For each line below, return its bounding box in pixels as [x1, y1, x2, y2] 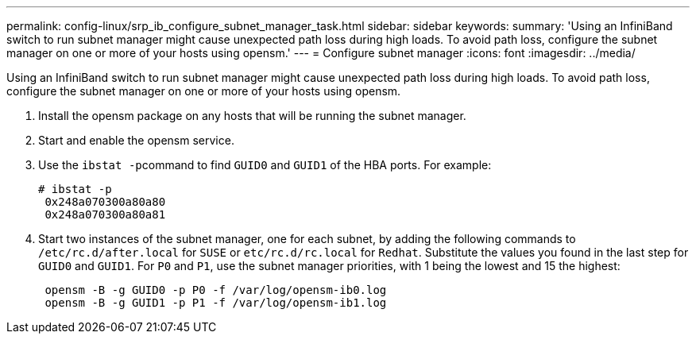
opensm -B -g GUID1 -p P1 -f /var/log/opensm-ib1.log [44, 296, 387, 309]
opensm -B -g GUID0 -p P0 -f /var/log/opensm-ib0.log [44, 284, 387, 296]
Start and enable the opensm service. [38, 133, 234, 147]
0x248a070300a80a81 [44, 208, 166, 221]
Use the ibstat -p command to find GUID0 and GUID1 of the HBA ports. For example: [38, 158, 492, 172]
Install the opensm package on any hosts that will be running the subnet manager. [38, 109, 466, 122]
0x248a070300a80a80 [44, 195, 166, 208]
